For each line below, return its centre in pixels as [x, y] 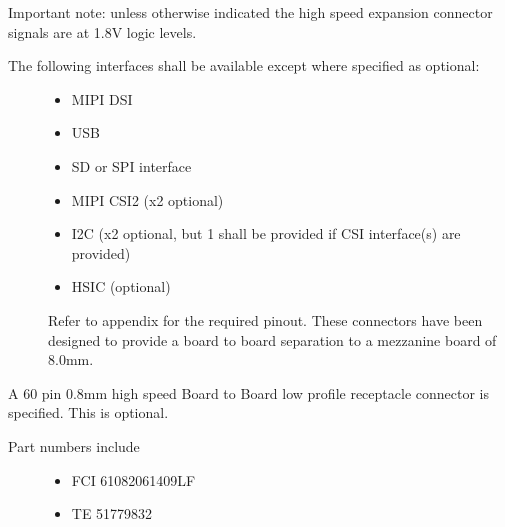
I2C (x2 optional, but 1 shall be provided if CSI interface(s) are [266, 233]
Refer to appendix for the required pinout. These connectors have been [265, 319]
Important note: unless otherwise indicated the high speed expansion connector [250, 12]
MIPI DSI [102, 98]
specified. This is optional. [88, 412]
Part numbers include [74, 445]
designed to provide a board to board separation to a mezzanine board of [272, 339]
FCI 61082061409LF [133, 479]
